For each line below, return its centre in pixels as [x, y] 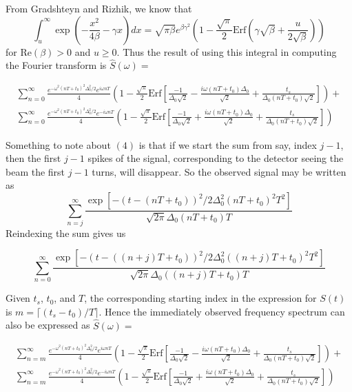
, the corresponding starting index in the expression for [200, 298]
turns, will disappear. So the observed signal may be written [219, 171]
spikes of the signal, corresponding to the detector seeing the [216, 158]
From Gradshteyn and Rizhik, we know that [99, 8]
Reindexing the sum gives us [66, 233]
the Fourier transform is [56, 65]
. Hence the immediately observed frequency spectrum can [222, 311]
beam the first [35, 171]
